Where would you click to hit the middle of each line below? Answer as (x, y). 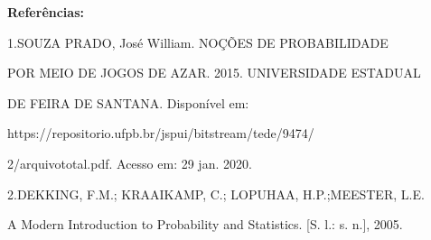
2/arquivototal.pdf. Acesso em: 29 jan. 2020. (130, 163)
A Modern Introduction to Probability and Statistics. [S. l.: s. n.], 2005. (205, 224)
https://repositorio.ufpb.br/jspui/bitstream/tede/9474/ (161, 133)
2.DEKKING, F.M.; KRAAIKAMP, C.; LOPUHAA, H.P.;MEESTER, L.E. (216, 194)
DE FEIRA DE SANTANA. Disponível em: (128, 102)
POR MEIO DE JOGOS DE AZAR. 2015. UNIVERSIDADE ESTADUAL (214, 73)
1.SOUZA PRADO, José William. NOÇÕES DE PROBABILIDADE (198, 42)
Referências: (46, 12)
